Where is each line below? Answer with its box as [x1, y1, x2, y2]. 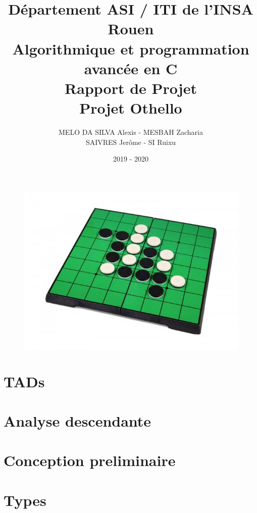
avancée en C [84, 58, 178, 78]
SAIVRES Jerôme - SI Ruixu [85, 136, 176, 147]
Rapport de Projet [65, 77, 197, 98]
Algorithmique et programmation [12, 38, 249, 59]
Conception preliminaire [4, 450, 176, 471]
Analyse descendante [4, 410, 151, 431]
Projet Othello [79, 97, 182, 118]
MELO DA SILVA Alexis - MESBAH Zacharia [59, 127, 203, 137]
